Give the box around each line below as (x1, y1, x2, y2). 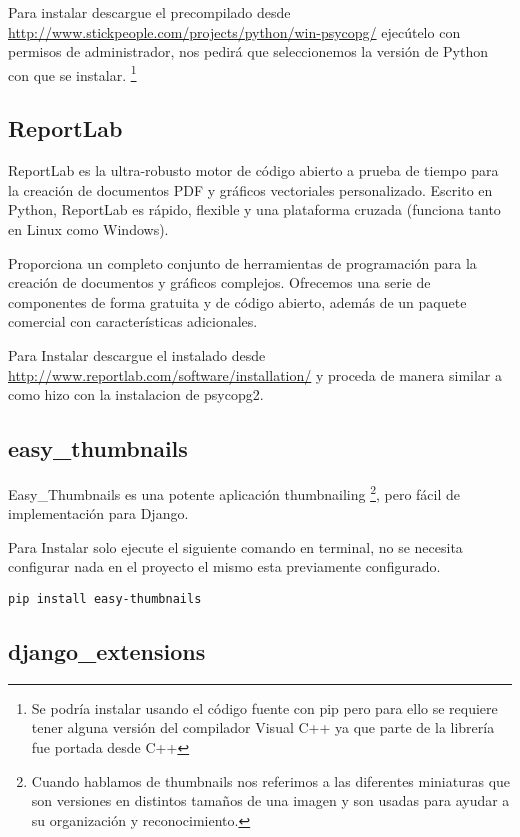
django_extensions (8, 636, 206, 667)
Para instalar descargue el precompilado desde (8, 2, 291, 22)
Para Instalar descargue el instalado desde (8, 344, 266, 365)
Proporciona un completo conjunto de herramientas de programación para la (8, 252, 477, 273)
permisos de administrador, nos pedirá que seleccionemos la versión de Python (8, 41, 489, 62)
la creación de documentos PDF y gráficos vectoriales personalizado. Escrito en (8, 179, 493, 200)
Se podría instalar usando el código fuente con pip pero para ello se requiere (31, 697, 498, 718)
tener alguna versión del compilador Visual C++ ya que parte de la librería (31, 717, 495, 738)
